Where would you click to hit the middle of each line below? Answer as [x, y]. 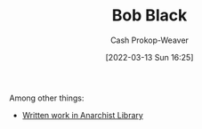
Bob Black [149, 16]
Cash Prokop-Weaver [149, 40]
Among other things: [47, 98]
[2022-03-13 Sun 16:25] [149, 57]
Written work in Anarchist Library [83, 115]
